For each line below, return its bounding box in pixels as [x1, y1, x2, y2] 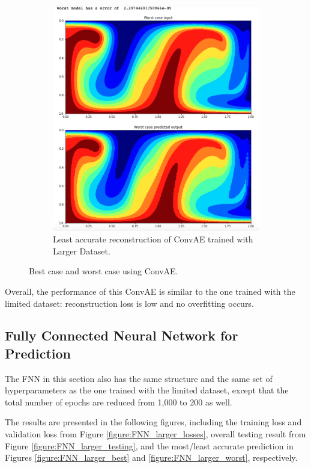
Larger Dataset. [53, 244, 110, 257]
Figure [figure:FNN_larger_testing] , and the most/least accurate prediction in [5, 439, 294, 452]
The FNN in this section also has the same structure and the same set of [5, 372, 273, 384]
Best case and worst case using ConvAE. [29, 265, 178, 277]
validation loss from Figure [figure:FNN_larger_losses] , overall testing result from [5, 428, 306, 440]
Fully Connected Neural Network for [5, 326, 238, 345]
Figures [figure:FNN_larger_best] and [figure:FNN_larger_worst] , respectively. [5, 451, 298, 464]
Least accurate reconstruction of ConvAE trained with [53, 233, 253, 245]
